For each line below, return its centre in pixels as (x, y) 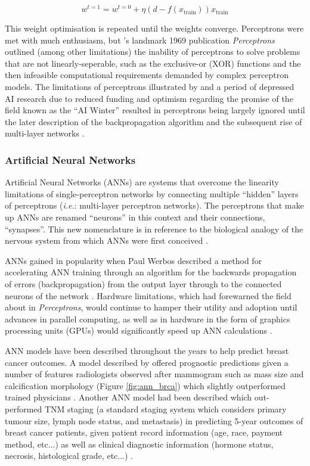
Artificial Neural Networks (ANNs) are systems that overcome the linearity (142, 182)
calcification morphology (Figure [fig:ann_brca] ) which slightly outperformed (145, 385)
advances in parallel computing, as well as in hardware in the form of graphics (148, 319)
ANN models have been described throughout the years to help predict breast (147, 350)
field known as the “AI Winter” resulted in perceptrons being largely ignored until (155, 110)
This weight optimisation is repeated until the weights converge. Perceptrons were (154, 28)
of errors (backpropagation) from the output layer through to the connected (143, 283)
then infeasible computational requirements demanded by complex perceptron (147, 75)
